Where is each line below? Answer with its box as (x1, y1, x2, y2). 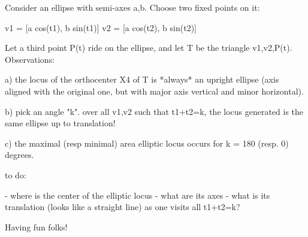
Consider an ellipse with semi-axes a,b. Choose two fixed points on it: (5, 1, 260, 13)
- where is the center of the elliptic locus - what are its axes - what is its (5, 189, 270, 201)
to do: (5, 168, 26, 181)
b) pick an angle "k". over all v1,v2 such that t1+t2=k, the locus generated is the (5, 105, 304, 117)
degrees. (5, 148, 34, 161)
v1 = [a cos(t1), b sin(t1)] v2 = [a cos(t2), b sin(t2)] (5, 21, 197, 34)
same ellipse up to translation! (5, 117, 116, 129)
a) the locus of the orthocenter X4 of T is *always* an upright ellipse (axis (5, 73, 279, 86)
